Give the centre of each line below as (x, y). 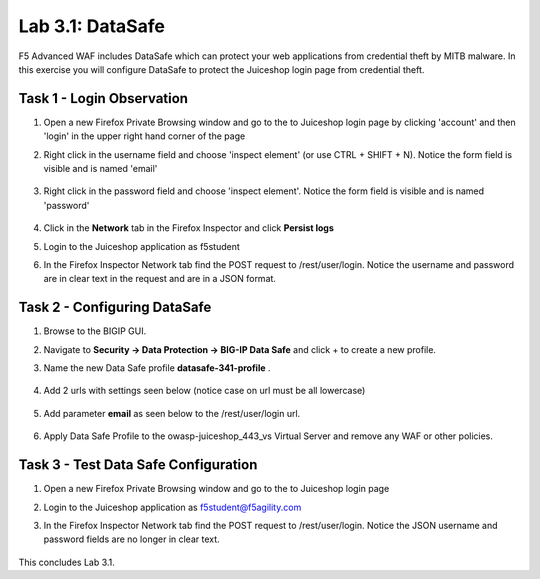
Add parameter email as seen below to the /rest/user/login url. (172, 413)
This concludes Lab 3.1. (66, 562)
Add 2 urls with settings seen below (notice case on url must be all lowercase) (204, 391)
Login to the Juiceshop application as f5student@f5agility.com (172, 507)
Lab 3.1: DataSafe (91, 26)
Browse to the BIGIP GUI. (95, 331)
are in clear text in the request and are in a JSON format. (160, 279)
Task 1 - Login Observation (103, 98)
